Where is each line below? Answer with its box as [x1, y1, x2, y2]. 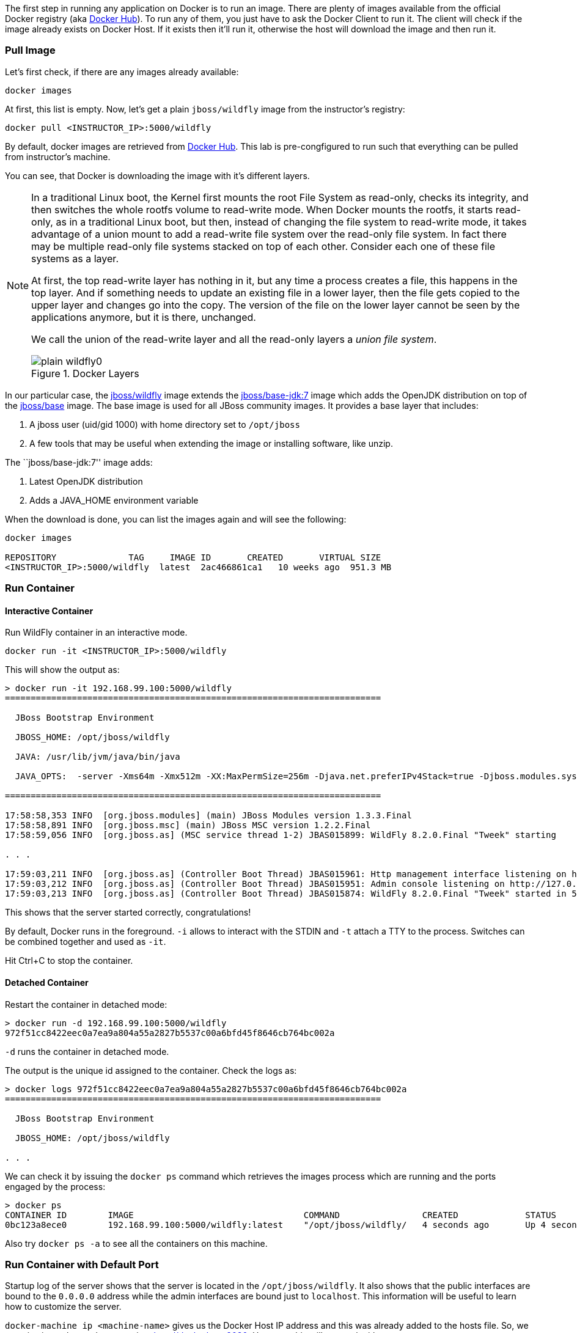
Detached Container [5, 977, 89, 988]
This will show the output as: [5, 664, 120, 675]
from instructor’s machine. [5, 151, 111, 162]
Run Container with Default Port [5, 1258, 159, 1271]
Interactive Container [5, 605, 94, 616]
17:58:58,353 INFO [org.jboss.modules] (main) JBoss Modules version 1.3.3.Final [5, 810, 412, 821]
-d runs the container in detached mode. [5, 1046, 169, 1057]
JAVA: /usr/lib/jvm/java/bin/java [15, 752, 180, 762]
